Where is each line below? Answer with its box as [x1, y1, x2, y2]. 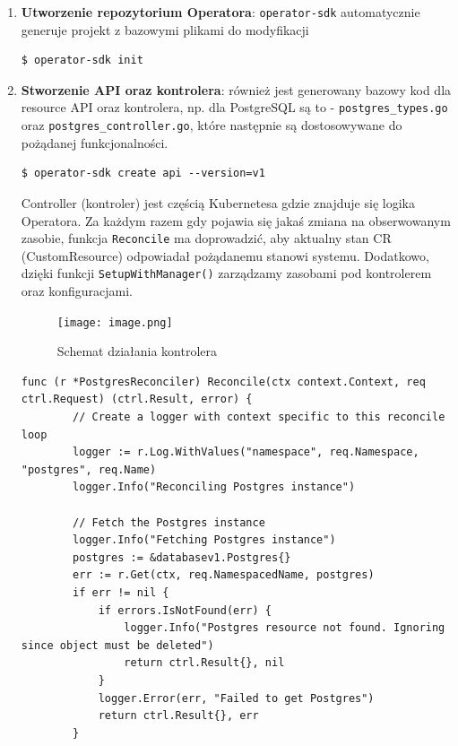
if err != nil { [73, 586, 169, 599]
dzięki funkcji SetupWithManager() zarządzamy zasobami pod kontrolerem [21, 264, 432, 282]
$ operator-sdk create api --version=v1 [21, 167, 265, 180]
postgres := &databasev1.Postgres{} [73, 551, 291, 564]
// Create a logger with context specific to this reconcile [73, 411, 445, 424]
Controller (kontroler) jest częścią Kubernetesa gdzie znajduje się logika [21, 193, 415, 212]
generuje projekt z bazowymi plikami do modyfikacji [21, 20, 309, 39]
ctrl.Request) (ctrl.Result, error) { [21, 393, 253, 406]
